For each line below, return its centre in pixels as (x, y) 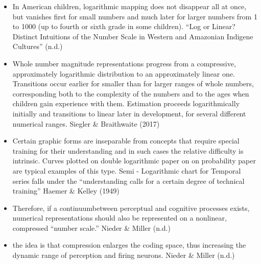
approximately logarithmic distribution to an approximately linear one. (124, 73)
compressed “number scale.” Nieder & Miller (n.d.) (91, 227)
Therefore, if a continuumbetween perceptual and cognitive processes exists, (131, 208)
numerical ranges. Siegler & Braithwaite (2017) (86, 123)
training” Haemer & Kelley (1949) (66, 191)
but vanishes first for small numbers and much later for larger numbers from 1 (135, 16)
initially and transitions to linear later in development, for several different (129, 113)
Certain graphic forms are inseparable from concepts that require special (126, 141)
